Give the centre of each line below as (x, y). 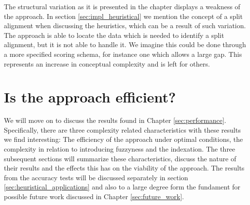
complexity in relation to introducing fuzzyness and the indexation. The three (120, 149)
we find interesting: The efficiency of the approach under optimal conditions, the (124, 139)
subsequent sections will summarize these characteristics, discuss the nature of (120, 158)
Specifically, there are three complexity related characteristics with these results (122, 129)
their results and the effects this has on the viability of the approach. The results (124, 168)
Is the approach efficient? (90, 97)
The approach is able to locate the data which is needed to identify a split (114, 35)
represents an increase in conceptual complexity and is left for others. (107, 63)
